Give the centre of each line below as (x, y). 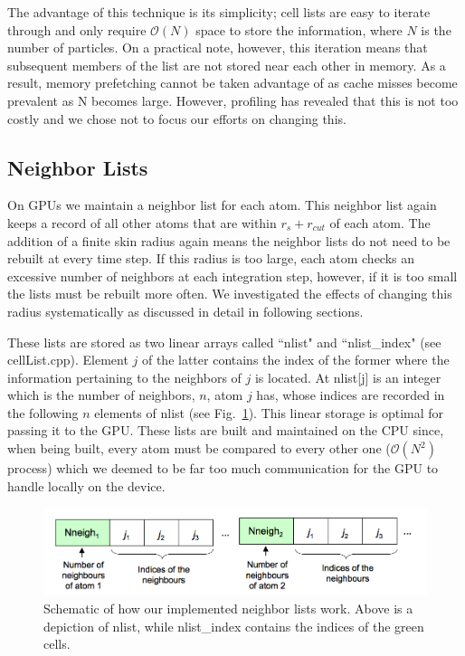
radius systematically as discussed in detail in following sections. (185, 311)
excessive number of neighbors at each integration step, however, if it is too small (232, 276)
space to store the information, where (299, 29)
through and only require (77, 29)
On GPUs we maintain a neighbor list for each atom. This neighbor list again (222, 205)
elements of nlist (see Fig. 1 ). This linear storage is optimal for (269, 412)
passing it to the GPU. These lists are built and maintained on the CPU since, (226, 430)
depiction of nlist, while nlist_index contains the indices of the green (234, 626)
